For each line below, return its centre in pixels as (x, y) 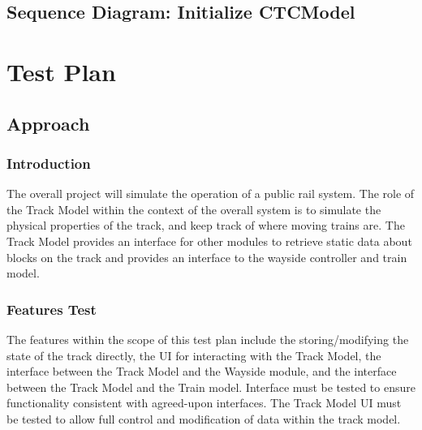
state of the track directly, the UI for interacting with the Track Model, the (194, 355)
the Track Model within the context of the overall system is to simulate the (194, 209)
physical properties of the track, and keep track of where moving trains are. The (206, 225)
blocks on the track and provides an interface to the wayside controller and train (207, 257)
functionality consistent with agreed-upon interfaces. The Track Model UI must (204, 403)
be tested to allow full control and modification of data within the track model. (204, 418)
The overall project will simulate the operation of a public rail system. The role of (211, 193)
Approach (48, 123)
